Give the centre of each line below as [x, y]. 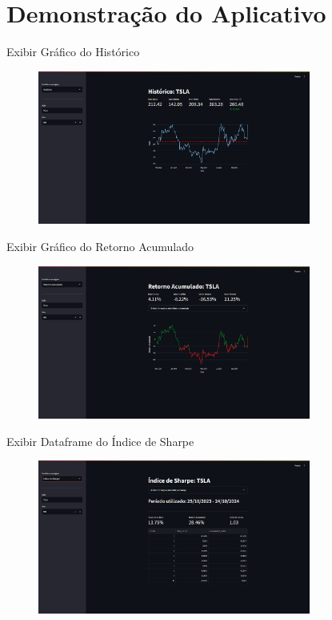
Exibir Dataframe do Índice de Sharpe [100, 441]
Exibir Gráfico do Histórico [73, 52]
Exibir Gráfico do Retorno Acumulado [100, 246]
